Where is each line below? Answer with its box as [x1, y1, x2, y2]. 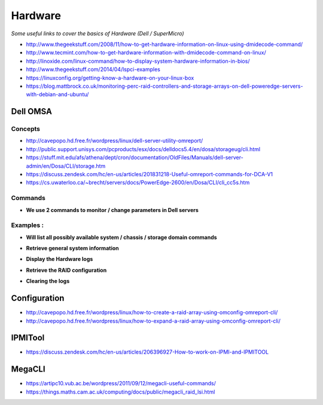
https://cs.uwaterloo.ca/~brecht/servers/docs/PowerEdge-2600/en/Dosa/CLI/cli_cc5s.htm [26, 179, 250, 186]
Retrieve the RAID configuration [26, 266, 107, 274]
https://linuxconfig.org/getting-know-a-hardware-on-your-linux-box [26, 74, 194, 81]
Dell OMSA [11, 106, 52, 116]
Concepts [11, 125, 41, 133]
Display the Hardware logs [26, 256, 93, 263]
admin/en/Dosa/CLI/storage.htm [26, 162, 106, 170]
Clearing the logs [26, 278, 70, 285]
